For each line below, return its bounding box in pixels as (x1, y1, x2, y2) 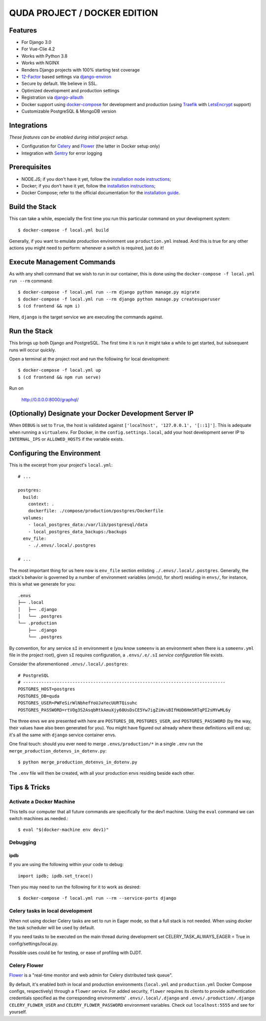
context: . (28, 501, 55, 507)
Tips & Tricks (9, 783, 50, 792)
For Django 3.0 (21, 39, 52, 45)
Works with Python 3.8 (21, 53, 67, 59)
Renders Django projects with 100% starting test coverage (21, 67, 140, 73)
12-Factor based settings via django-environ (21, 74, 112, 80)
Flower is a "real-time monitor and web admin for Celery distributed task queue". (9, 972, 173, 978)
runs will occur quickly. (9, 347, 56, 353)
